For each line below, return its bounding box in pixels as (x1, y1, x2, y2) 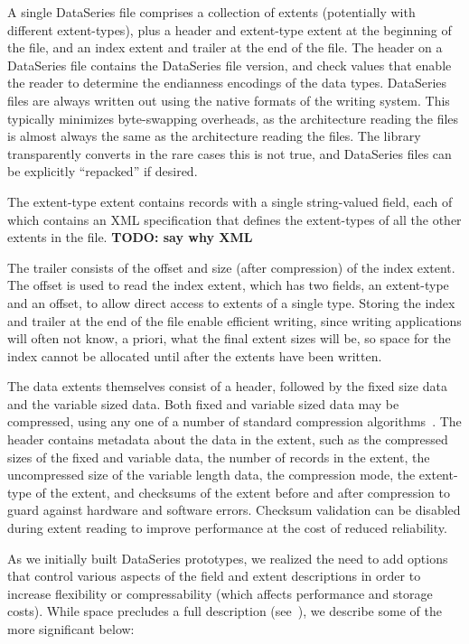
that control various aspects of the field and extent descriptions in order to (7, 566, 421, 585)
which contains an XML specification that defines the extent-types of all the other (7, 210, 462, 229)
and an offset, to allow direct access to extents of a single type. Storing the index (7, 293, 455, 312)
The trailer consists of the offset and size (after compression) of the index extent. (7, 257, 455, 276)
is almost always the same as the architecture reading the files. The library (7, 126, 421, 145)
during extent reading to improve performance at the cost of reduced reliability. (7, 518, 447, 537)
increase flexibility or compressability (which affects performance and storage (7, 583, 433, 602)
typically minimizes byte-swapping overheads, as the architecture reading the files (7, 108, 459, 127)
